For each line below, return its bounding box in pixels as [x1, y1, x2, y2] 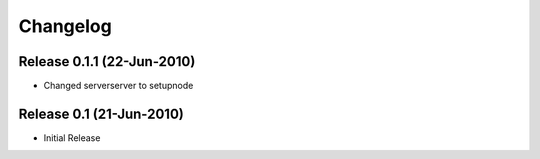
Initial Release [43, 131, 101, 144]
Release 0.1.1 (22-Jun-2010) [18, 53, 196, 70]
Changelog [18, 15, 112, 37]
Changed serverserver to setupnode [43, 80, 194, 92]
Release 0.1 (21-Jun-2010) [18, 105, 184, 122]
